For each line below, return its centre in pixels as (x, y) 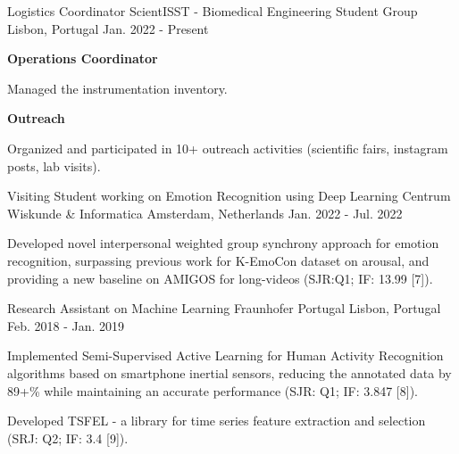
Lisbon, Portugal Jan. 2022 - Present (108, 28)
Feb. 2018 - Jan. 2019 (66, 325)
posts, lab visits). (54, 165)
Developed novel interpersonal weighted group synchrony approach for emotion (223, 243)
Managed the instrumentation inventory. (117, 88)
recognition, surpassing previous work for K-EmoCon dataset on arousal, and (218, 260)
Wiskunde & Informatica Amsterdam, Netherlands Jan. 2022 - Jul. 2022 (205, 213)
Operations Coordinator (83, 58)
